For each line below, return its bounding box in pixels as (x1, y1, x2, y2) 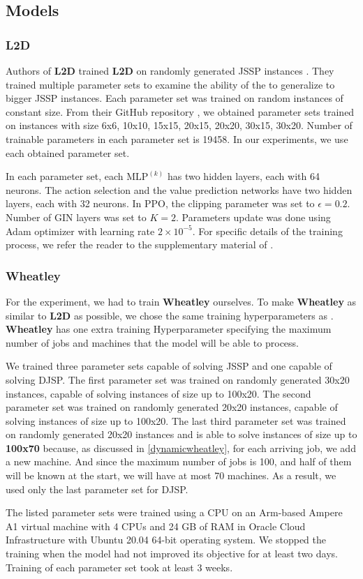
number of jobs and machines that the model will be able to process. (6, 335, 299, 349)
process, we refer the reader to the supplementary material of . (6, 237, 274, 252)
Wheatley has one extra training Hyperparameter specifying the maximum (6, 322, 332, 336)
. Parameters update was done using (176, 209, 331, 224)
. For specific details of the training (192, 223, 343, 238)
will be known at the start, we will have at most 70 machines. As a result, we (6, 468, 336, 483)
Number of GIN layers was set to (6, 209, 147, 224)
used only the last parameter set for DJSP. (6, 481, 188, 496)
